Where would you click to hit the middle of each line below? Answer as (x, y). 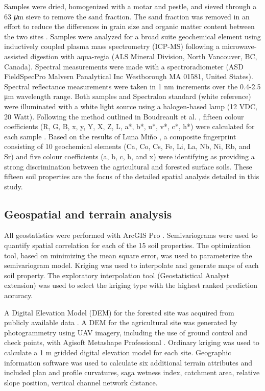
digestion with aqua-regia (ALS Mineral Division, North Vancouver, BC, (144, 56)
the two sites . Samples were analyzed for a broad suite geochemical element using (132, 36)
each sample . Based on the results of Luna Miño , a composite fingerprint (120, 136)
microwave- (239, 46)
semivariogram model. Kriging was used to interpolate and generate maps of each (131, 265)
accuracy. (19, 295)
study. (14, 186)
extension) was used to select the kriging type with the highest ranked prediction (131, 285)
